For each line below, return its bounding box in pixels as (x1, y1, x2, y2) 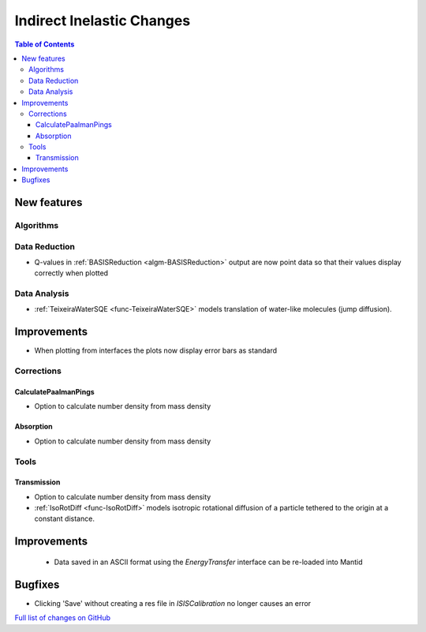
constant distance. (34, 514, 95, 524)
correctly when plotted (34, 268, 109, 278)
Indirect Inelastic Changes (14, 12, 191, 29)
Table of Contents (14, 39, 75, 49)
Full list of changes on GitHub (14, 613, 110, 623)
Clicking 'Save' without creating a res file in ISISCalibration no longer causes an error (34, 598, 312, 608)
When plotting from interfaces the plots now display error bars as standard (34, 346, 278, 355)
